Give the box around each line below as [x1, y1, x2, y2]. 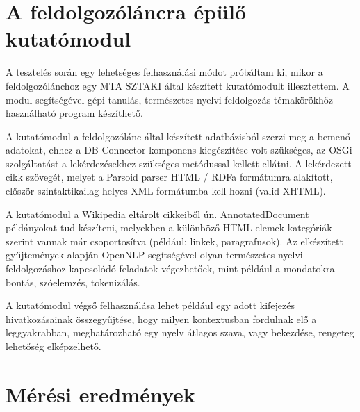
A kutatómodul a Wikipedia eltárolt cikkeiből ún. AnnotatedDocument [6, 206, 309, 221]
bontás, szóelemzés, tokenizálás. [6, 274, 140, 289]
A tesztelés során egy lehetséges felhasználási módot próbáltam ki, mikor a [6, 65, 323, 79]
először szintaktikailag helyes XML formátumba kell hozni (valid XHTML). [6, 183, 326, 198]
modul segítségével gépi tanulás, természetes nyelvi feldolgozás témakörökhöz [6, 92, 334, 106]
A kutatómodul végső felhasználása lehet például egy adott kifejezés [6, 298, 295, 313]
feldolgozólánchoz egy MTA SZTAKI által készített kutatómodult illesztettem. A [6, 78, 350, 92]
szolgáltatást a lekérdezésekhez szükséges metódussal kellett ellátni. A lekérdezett [6, 156, 352, 170]
